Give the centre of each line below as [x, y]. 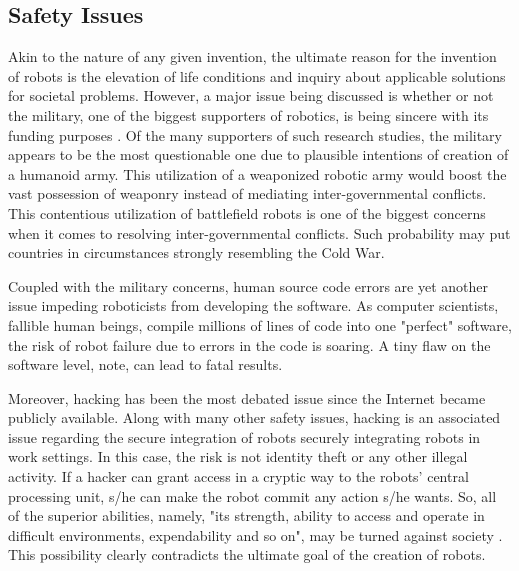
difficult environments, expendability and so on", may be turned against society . [255, 534]
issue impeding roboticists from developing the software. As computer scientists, [253, 305]
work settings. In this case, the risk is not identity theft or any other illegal [238, 456]
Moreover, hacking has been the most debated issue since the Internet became [247, 397]
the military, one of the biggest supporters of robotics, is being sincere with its [248, 114]
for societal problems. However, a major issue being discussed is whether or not [251, 95]
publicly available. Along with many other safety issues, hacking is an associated [254, 417]
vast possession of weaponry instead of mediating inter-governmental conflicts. [247, 193]
